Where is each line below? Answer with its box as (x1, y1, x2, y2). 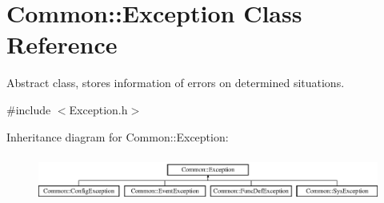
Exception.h (69, 101, 128, 117)
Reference (6, 28, 118, 61)
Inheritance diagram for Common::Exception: (6, 128, 229, 145)
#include (6, 101, 51, 117)
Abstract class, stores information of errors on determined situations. (6, 74, 345, 91)
